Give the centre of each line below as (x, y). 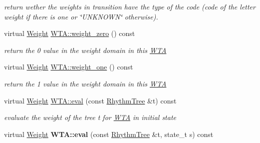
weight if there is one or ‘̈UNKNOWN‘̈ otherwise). (81, 16)
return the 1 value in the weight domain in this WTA (85, 83)
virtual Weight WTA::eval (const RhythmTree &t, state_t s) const (109, 134)
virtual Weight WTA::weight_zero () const (70, 33)
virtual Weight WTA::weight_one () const (69, 67)
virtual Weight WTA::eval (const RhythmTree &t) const (90, 100)
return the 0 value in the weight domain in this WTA (85, 50)
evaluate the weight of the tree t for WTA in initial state (90, 117)
